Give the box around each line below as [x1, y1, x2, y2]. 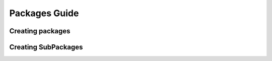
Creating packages [9, 27, 71, 35]
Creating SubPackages [9, 43, 83, 51]
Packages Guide [9, 8, 79, 19]
